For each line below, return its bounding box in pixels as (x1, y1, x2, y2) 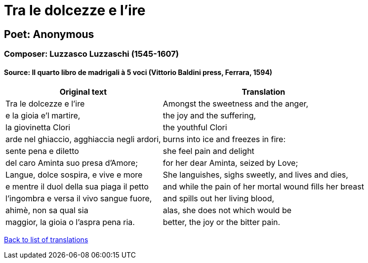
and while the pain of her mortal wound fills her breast (163, 182, 364, 192)
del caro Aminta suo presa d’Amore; (5, 158, 138, 168)
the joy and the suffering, (163, 111, 256, 121)
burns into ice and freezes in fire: (163, 134, 286, 145)
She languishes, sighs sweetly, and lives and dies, (163, 170, 348, 180)
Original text (59, 87, 107, 97)
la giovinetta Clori (5, 122, 71, 133)
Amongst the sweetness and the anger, (163, 99, 309, 109)
